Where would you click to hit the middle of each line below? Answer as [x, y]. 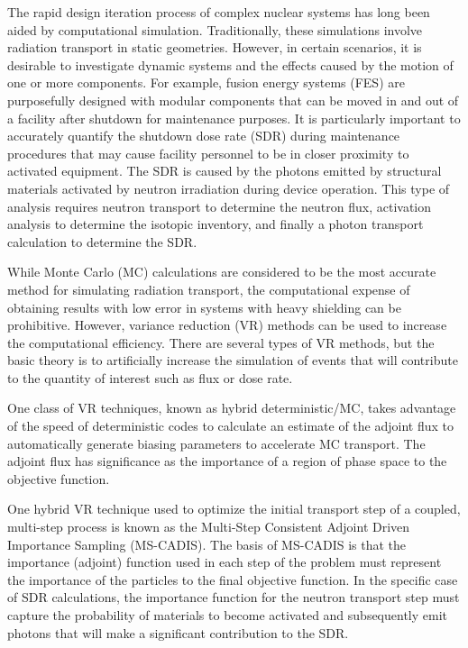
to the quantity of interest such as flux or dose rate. [150, 377]
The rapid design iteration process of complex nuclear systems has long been [219, 12]
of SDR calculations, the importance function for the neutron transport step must [234, 597]
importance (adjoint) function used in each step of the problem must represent [225, 562]
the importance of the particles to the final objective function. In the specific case [233, 579]
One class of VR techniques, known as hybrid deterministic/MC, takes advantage [232, 408]
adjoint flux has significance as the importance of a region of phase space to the [227, 461]
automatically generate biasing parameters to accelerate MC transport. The [216, 443]
